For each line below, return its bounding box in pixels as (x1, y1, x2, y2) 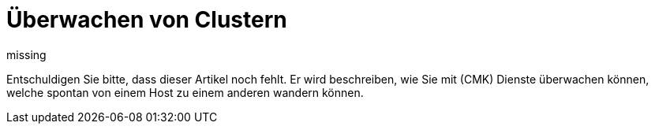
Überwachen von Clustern (6, 6, 287, 33)
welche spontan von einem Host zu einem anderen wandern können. (6, 85, 364, 99)
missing (6, 47, 47, 61)
